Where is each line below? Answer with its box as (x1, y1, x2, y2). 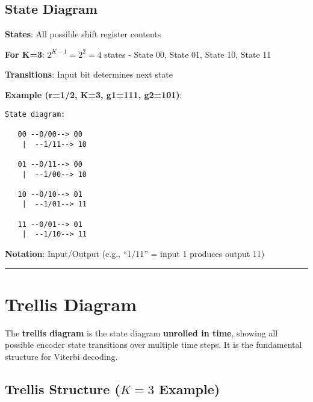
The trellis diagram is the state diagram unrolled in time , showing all (5, 326, 278, 339)
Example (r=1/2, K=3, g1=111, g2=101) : (5, 88, 182, 100)
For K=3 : (5, 48, 45, 60)
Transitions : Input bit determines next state (5, 68, 173, 81)
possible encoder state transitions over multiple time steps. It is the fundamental (5, 338, 302, 351)
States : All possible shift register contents (5, 28, 161, 40)
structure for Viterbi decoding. (5, 350, 118, 363)
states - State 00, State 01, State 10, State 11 (104, 48, 271, 60)
